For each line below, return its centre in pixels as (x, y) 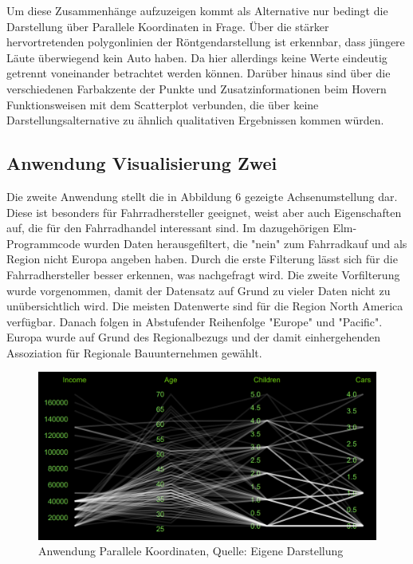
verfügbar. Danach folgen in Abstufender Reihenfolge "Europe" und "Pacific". (195, 321)
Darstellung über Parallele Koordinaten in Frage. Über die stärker (168, 26)
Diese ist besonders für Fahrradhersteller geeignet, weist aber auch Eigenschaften (204, 212)
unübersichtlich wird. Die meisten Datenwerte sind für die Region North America (205, 306)
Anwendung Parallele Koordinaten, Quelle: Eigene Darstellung (191, 551)
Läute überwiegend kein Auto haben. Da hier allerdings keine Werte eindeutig (197, 57)
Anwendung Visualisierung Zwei (142, 163)
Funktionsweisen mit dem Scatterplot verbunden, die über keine (163, 104)
